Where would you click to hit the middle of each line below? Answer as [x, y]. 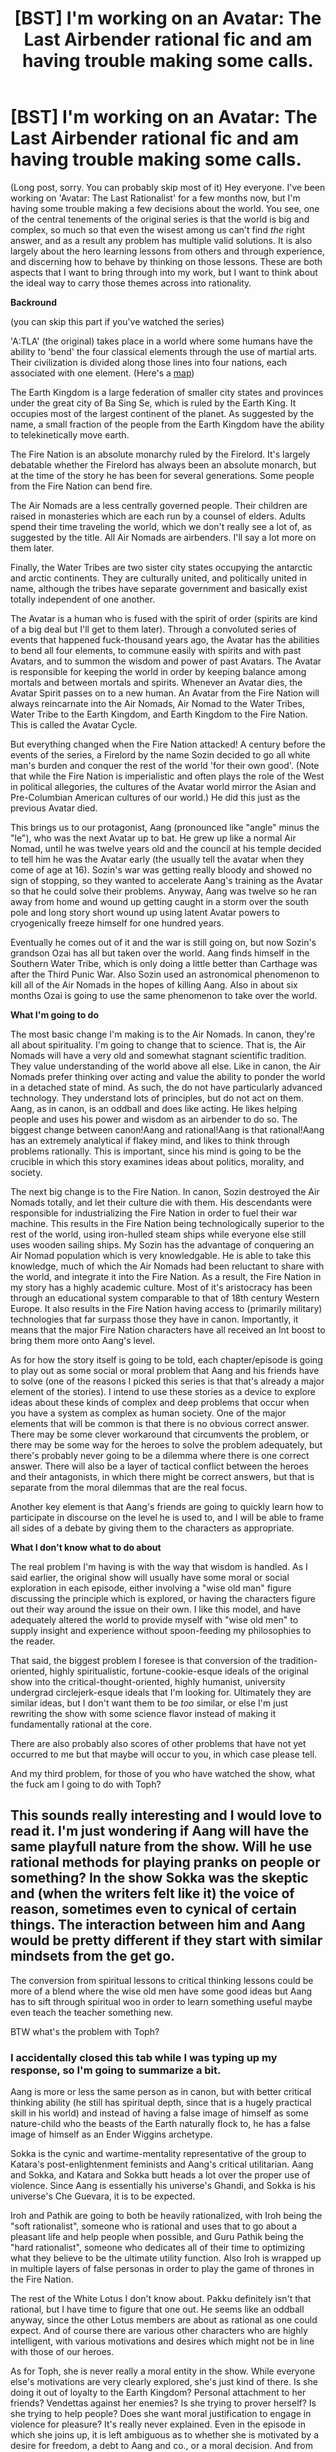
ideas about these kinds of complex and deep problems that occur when [160, 1402]
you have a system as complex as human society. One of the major [148, 1413]
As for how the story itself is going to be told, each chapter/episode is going [166, 1359]
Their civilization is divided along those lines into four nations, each [149, 362]
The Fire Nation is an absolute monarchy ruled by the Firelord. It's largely [160, 454]
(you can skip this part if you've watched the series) [117, 321]
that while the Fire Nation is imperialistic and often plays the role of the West [167, 776]
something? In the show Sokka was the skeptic [159, 1878]
